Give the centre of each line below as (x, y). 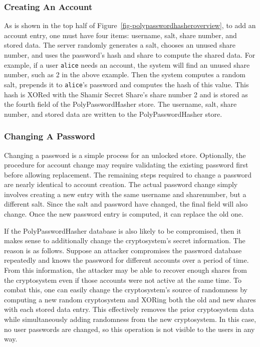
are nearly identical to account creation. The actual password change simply (121, 184)
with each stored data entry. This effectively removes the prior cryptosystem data (129, 309)
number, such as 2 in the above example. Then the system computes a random (125, 74)
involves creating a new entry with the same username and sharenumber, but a (125, 194)
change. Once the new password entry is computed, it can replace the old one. (124, 214)
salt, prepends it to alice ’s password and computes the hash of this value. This (126, 84)
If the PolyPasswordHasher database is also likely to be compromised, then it (123, 230)
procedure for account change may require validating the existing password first (126, 165)
